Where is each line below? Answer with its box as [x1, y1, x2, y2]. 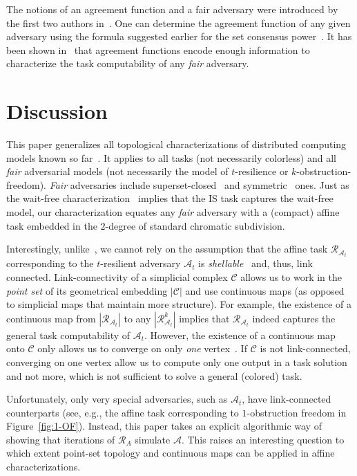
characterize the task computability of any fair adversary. [6, 56, 249, 71]
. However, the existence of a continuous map [144, 327, 336, 342]
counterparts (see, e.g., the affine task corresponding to [6, 405, 239, 419]
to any [124, 311, 151, 325]
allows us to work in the [240, 269, 342, 284]
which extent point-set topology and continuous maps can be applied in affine [6, 446, 335, 460]
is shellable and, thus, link [198, 256, 313, 271]
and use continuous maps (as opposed [185, 283, 345, 297]
